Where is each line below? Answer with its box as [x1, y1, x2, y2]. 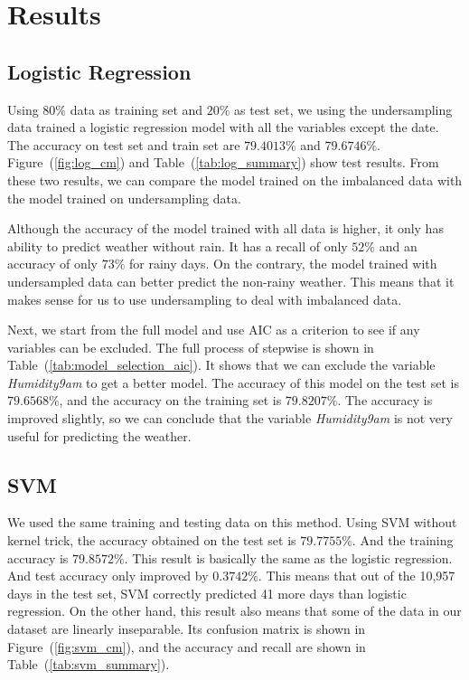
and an [379, 236, 417, 255]
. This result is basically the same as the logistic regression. [124, 548, 453, 567]
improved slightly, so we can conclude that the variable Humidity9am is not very [7, 409, 453, 428]
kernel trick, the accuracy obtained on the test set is [7, 531, 296, 550]
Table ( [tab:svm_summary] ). [7, 655, 170, 674]
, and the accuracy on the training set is [59, 391, 282, 410]
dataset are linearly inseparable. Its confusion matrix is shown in [7, 619, 366, 638]
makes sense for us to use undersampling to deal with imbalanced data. [7, 289, 402, 308]
